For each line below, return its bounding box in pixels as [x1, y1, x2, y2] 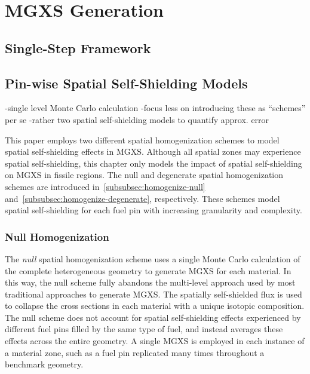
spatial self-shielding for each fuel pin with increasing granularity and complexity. [5, 204, 302, 216]
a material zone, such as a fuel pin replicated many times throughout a [5, 346, 265, 358]
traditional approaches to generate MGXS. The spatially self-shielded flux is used [5, 287, 302, 300]
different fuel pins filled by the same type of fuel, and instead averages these [5, 323, 283, 335]
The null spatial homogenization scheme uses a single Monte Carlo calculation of [5, 252, 300, 265]
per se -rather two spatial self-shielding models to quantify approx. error [5, 113, 269, 125]
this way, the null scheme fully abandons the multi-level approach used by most [5, 276, 296, 289]
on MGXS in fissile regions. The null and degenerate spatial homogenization [5, 168, 284, 181]
